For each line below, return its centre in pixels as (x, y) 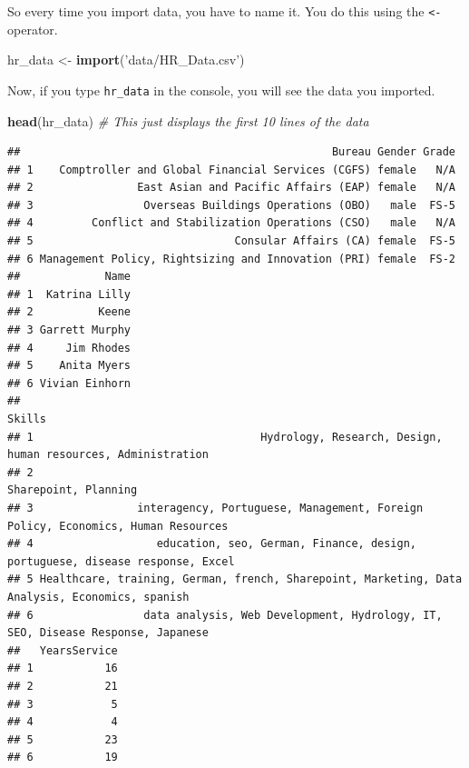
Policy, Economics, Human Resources (118, 526)
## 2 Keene (69, 312)
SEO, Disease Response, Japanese (108, 633)
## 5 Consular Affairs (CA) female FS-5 (231, 241)
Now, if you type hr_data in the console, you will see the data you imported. (221, 90)
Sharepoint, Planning (73, 490)
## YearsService (63, 650)
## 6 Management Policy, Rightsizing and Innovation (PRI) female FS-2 (231, 259)
